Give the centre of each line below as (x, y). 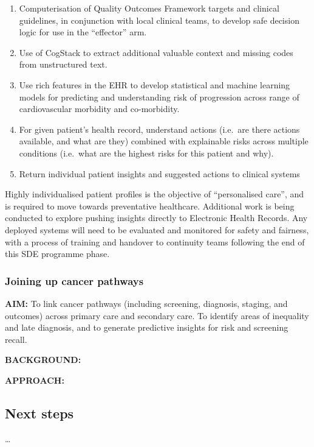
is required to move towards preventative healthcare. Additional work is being (150, 206)
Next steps (39, 413)
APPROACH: (35, 380)
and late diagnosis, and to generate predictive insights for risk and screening (147, 327)
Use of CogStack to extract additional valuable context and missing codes (156, 52)
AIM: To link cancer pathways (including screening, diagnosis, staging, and (146, 303)
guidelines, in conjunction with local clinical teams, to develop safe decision (159, 20)
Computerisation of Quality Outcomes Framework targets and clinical (149, 8)
